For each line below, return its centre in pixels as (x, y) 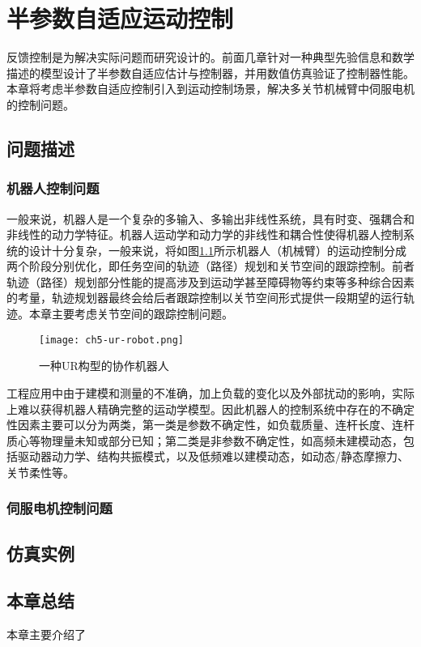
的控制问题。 (40, 104)
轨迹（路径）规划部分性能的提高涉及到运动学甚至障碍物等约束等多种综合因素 (210, 281)
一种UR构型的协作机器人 (104, 366)
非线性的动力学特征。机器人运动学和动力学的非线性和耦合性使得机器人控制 (205, 234)
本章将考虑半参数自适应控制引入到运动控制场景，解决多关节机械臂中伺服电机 (210, 89)
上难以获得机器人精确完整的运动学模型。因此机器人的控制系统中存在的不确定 (210, 409)
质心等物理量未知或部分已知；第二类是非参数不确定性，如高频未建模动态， (205, 440)
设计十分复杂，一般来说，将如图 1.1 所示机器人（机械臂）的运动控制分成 (217, 250)
